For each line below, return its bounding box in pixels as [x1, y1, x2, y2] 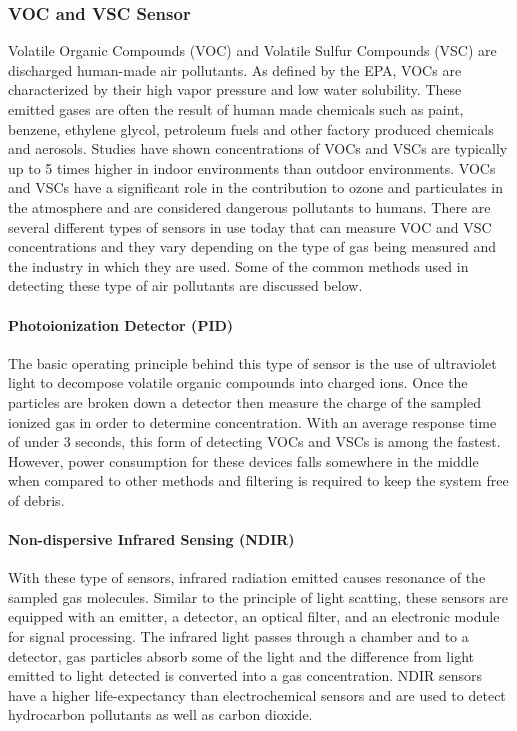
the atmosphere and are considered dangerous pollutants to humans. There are [8, 196, 491, 217]
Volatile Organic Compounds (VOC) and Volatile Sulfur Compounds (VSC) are [8, 40, 497, 61]
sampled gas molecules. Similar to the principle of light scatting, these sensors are [8, 586, 509, 607]
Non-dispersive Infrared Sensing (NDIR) [8, 529, 295, 550]
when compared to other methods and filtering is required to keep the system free [8, 470, 509, 491]
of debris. [8, 489, 65, 510]
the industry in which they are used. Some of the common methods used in [8, 255, 469, 276]
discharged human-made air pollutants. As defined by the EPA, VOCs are [8, 59, 462, 80]
